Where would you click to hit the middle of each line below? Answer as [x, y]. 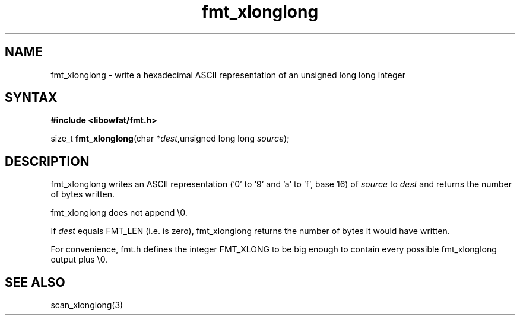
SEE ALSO [35, 282]
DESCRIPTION [47, 161]
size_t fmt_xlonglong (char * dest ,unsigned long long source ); [170, 139]
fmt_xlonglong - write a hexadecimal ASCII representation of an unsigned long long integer [228, 75]
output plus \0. [79, 260]
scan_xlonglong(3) [87, 305]
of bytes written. [83, 194]
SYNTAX [31, 98]
